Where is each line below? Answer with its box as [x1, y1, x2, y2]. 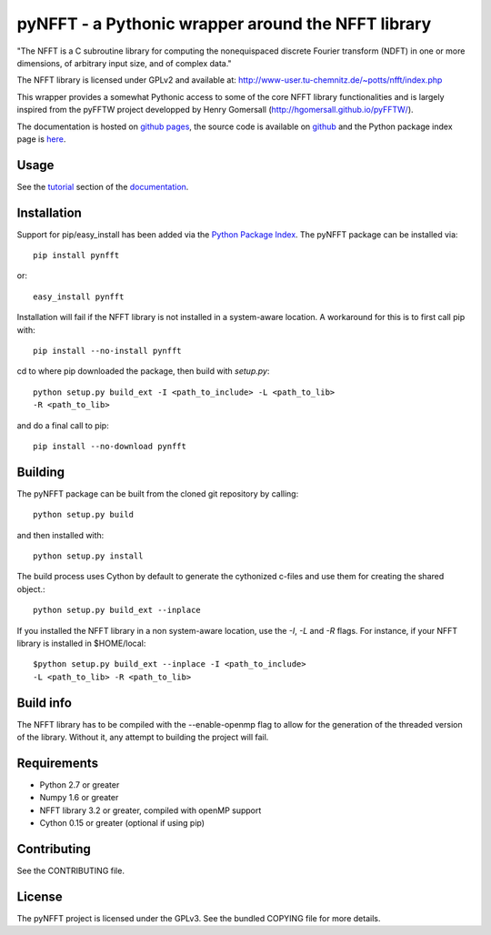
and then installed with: [16, 529, 105, 540]
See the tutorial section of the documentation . [16, 181, 189, 192]
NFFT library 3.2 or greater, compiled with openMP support [39, 805, 262, 816]
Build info [16, 695, 73, 710]
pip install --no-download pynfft [33, 441, 186, 451]
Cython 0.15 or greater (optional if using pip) [39, 818, 205, 829]
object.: [16, 583, 45, 595]
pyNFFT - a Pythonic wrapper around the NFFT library [16, 14, 432, 34]
